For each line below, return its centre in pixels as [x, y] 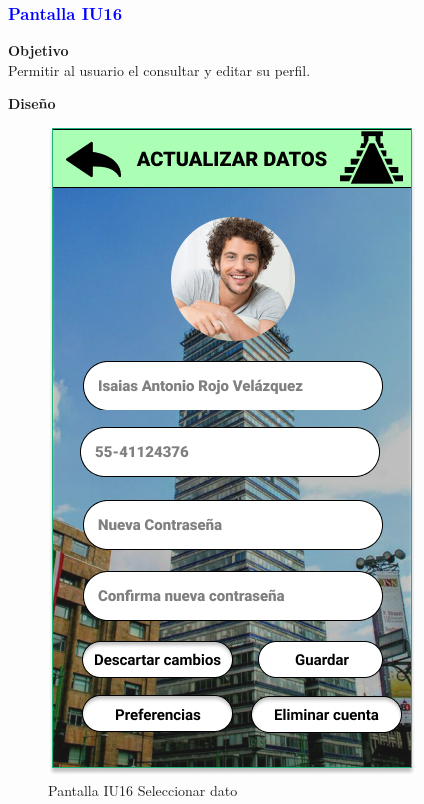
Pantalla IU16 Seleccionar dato [143, 789]
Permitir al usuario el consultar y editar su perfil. [159, 69]
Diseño [32, 103]
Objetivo [38, 50]
